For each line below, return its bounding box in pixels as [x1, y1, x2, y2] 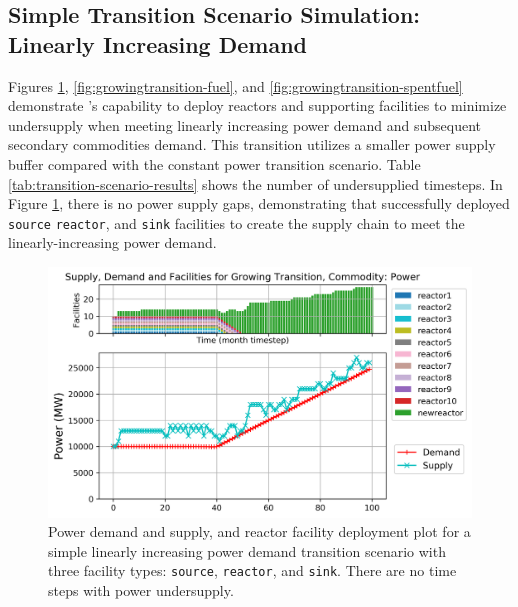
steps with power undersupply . [48, 579, 234, 600]
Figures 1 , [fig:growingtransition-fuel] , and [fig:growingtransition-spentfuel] [8, 75, 463, 96]
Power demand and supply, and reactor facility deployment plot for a [48, 521, 471, 542]
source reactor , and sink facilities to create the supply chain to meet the [8, 212, 465, 233]
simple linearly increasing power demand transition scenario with [48, 540, 446, 561]
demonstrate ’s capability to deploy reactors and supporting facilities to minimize [8, 95, 507, 116]
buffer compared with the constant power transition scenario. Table [8, 153, 421, 174]
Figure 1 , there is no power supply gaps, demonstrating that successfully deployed [8, 193, 510, 214]
